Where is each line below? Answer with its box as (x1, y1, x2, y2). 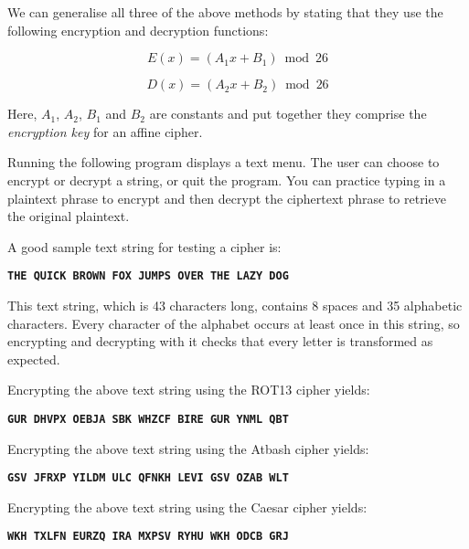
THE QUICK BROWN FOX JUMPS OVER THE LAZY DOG (7, 269, 289, 283)
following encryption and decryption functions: (7, 20, 269, 39)
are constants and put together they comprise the (149, 104, 427, 123)
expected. (7, 349, 60, 368)
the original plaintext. (7, 206, 130, 226)
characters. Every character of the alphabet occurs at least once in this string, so (7, 313, 460, 333)
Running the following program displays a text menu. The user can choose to (7, 153, 440, 172)
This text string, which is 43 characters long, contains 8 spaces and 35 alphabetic (7, 296, 463, 314)
